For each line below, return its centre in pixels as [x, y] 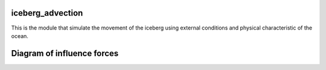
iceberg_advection [47, 13]
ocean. [20, 36]
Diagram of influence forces [65, 53]
